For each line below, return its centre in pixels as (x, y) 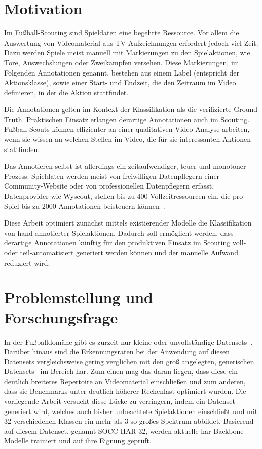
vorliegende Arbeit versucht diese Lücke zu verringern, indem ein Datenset (120, 401)
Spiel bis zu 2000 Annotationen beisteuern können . (85, 205)
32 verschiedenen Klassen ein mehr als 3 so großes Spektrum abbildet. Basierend (129, 421)
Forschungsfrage (61, 317)
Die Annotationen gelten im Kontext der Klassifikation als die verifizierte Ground (131, 109)
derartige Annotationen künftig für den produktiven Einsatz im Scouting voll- (125, 242)
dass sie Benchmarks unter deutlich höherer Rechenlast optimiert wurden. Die (125, 391)
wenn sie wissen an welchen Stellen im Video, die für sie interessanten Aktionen (127, 139)
